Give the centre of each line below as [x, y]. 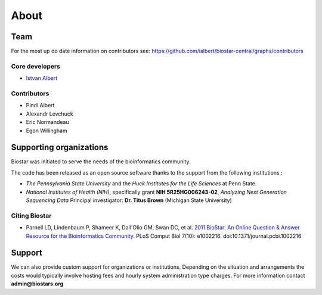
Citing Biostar [31, 216]
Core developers [36, 66]
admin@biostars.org [37, 284]
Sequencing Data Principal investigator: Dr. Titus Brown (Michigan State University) [129, 200]
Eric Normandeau [47, 122]
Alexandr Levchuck [50, 114]
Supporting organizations [60, 147]
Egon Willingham [47, 131]
